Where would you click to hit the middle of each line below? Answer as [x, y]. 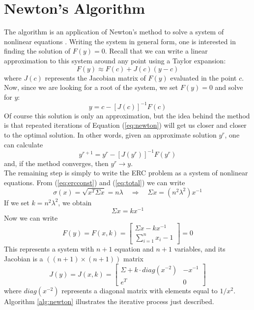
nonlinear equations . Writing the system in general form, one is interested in [120, 41]
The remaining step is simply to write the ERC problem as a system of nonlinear [126, 173]
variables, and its [200, 249]
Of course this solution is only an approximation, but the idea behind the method [127, 115]
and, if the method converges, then [56, 163]
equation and [134, 249]
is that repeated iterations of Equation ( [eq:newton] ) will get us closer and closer [125, 125]
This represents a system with [49, 249]
